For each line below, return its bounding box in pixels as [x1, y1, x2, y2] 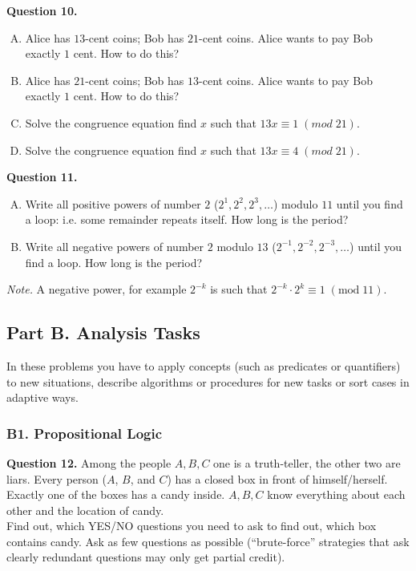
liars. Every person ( [6, 470, 107, 487]
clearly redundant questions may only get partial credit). [6, 549, 285, 565]
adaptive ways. [6, 389, 79, 406]
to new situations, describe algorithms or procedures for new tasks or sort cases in [6, 373, 410, 390]
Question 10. [6, 2, 78, 18]
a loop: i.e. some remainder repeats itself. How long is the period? [25, 211, 349, 228]
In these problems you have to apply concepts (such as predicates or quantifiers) [6, 357, 401, 374]
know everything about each [267, 486, 406, 503]
